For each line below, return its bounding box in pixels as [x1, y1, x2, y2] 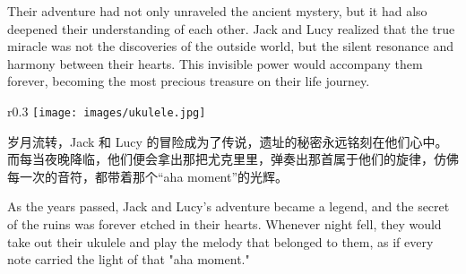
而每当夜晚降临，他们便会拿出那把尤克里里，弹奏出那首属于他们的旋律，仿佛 [7, 150, 459, 168]
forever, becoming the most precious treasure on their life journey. [7, 72, 370, 90]
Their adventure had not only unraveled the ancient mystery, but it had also [7, 2, 427, 20]
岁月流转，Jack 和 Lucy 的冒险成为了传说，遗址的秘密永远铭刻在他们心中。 [7, 132, 448, 150]
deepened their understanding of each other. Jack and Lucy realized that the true [7, 19, 455, 38]
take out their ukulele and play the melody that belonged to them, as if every [7, 232, 434, 251]
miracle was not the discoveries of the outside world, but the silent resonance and [7, 37, 453, 56]
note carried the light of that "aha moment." [7, 250, 250, 269]
